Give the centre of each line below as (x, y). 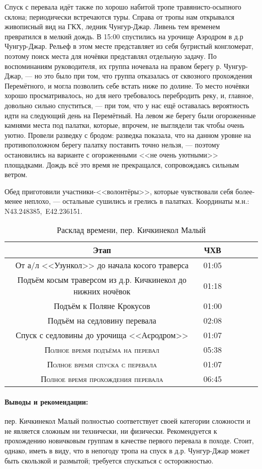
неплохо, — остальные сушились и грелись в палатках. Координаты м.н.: (137, 201)
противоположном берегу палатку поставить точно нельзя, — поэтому (112, 145)
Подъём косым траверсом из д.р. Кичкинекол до (102, 280)
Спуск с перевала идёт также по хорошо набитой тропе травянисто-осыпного (123, 7)
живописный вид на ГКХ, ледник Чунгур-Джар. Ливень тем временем (112, 26)
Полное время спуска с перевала (102, 364)
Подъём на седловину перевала (102, 321)
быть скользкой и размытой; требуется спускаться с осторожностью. (109, 460)
